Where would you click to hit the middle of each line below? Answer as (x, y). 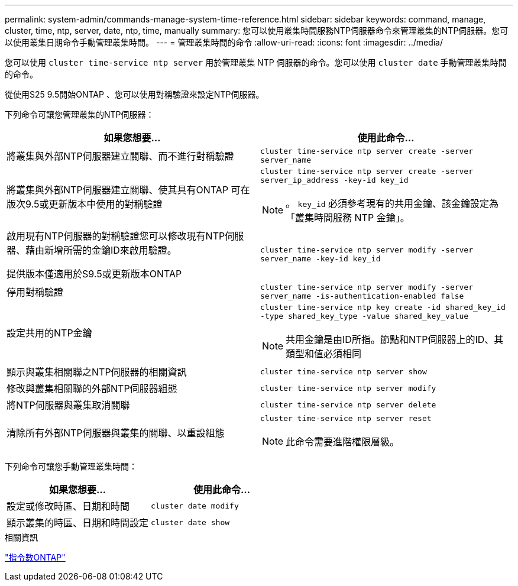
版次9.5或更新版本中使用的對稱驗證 (85, 204)
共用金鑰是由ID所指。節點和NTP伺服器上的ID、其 (395, 339)
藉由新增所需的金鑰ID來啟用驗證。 (101, 250)
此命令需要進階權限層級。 (343, 442)
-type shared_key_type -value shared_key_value (365, 316)
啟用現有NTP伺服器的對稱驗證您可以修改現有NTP (116, 236)
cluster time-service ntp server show (344, 371)
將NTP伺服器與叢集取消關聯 (68, 405)
